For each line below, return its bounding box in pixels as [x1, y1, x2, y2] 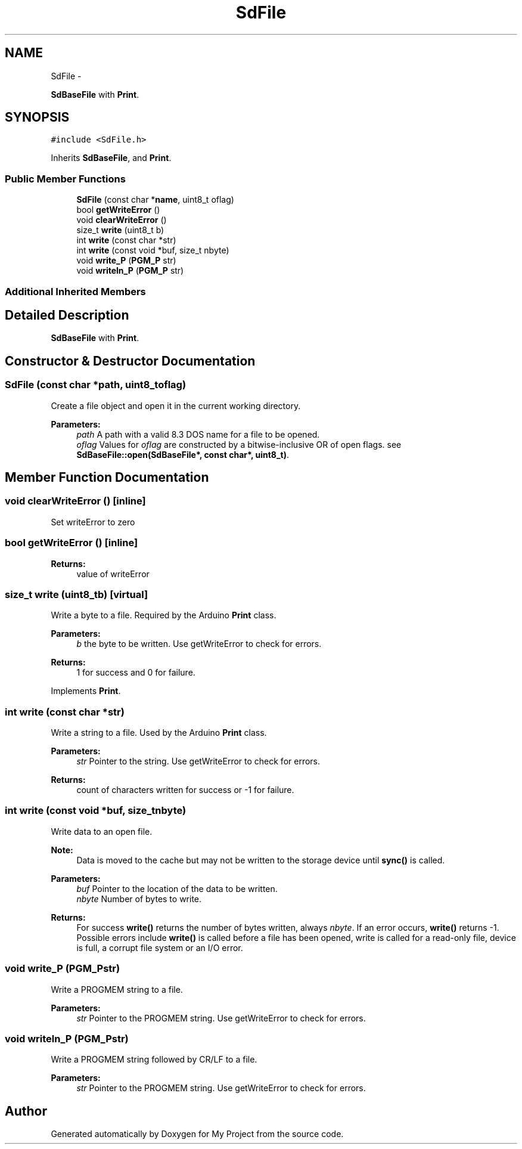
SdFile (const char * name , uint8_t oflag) [76, 194, 234, 205]
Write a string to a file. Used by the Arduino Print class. [51, 727, 267, 738]
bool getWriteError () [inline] [5, 537, 138, 549]
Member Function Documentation [5, 470, 209, 485]
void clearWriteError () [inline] [5, 495, 146, 507]
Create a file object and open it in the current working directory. [51, 400, 301, 411]
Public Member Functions [5, 172, 126, 185]
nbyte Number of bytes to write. [76, 893, 202, 904]
